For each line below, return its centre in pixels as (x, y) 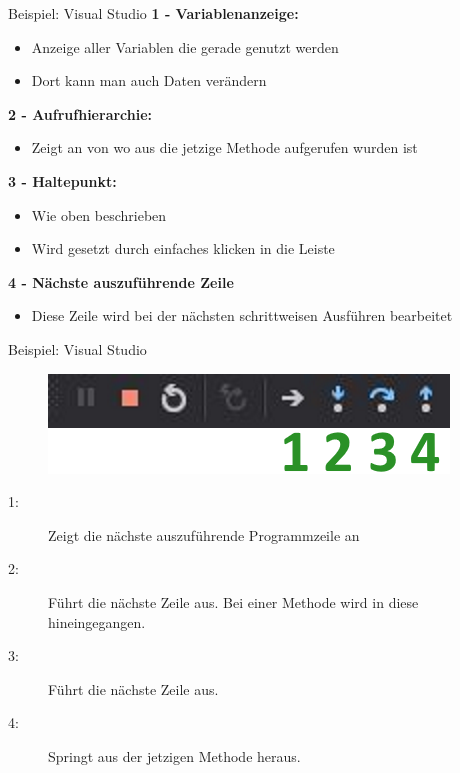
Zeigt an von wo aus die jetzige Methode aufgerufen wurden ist (224, 147)
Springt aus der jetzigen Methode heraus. (174, 755)
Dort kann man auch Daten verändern (149, 80)
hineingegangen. (97, 621)
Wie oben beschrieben (99, 214)
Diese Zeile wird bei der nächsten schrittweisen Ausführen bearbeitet (242, 315)
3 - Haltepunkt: (62, 180)
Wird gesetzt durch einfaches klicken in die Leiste (183, 248)
